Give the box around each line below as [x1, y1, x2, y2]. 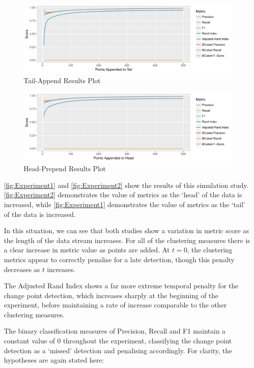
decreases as [4, 264, 40, 274]
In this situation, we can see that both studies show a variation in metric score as [4, 225, 249, 236]
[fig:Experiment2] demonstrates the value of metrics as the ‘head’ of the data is [4, 189, 242, 200]
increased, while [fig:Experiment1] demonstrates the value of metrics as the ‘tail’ [4, 199, 246, 209]
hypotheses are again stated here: [4, 355, 104, 365]
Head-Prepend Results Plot [24, 163, 106, 174]
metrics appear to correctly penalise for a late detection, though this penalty [4, 254, 235, 264]
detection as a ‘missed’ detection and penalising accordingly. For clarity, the [4, 345, 232, 355]
